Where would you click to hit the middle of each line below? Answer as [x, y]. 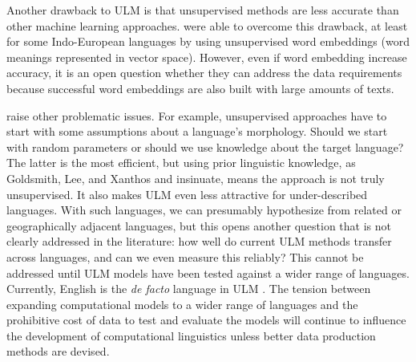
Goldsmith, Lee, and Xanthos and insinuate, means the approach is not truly [196, 178]
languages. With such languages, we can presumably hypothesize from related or [204, 210]
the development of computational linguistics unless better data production [191, 335]
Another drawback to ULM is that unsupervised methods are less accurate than [203, 10]
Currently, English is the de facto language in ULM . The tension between [189, 289]
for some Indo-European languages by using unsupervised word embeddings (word [208, 41]
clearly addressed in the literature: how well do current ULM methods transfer [199, 241]
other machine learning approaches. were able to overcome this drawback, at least [207, 25]
